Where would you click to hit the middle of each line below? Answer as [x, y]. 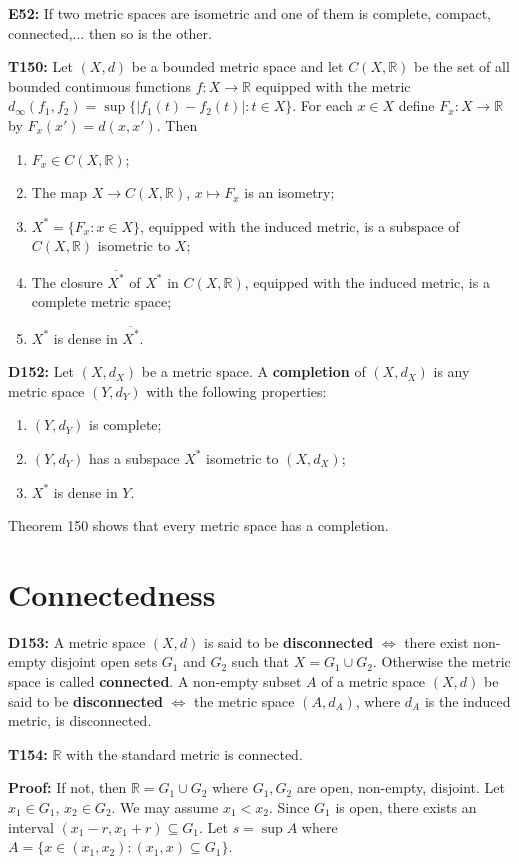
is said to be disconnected [289, 641]
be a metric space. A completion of [253, 371]
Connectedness [112, 593]
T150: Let [40, 66]
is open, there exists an [406, 807]
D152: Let [41, 371]
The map [59, 192]
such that [260, 661]
